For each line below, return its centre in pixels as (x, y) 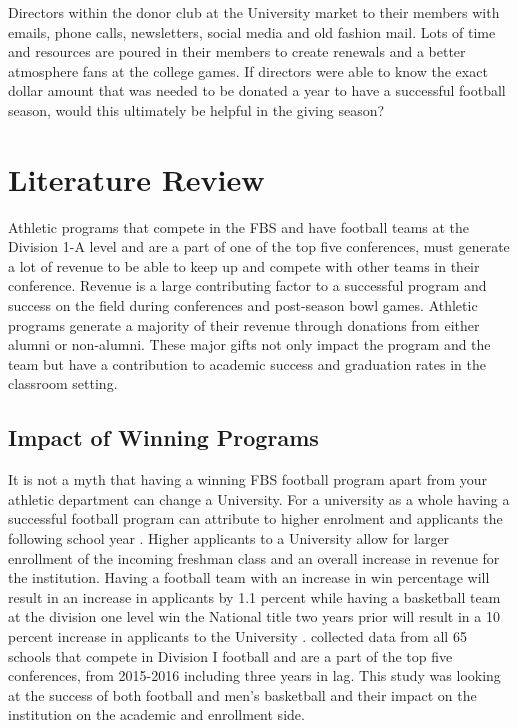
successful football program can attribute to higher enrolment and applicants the (255, 518)
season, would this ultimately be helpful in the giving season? (196, 109)
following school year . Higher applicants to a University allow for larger (229, 538)
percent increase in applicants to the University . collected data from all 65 (237, 635)
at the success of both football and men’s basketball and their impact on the (242, 694)
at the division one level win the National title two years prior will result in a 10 (254, 616)
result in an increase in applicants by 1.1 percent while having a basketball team (254, 596)
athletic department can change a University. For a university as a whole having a (259, 498)
